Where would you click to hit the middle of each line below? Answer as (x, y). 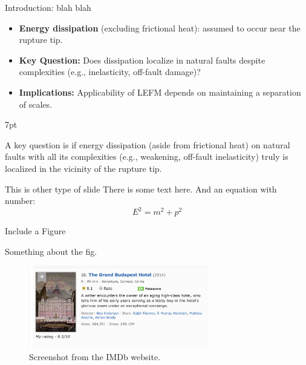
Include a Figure (35, 231)
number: (20, 201)
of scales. (35, 104)
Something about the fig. (51, 251)
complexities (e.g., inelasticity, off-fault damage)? (110, 72)
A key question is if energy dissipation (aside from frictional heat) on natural (148, 144)
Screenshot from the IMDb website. (95, 356)
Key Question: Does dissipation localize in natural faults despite (142, 60)
